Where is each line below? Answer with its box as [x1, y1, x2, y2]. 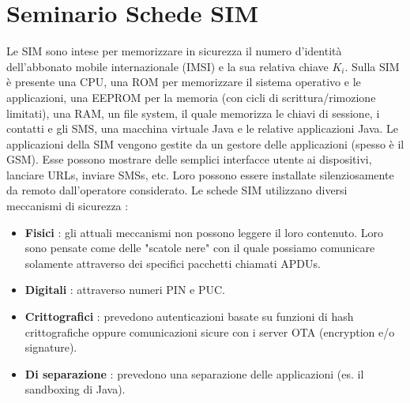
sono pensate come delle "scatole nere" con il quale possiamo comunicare [24, 239, 375, 256]
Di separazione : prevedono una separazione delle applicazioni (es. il [24, 365, 364, 382]
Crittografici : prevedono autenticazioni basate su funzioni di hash [24, 308, 354, 325]
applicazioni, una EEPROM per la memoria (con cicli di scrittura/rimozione [6, 89, 376, 105]
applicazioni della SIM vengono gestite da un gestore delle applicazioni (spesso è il [6, 135, 404, 152]
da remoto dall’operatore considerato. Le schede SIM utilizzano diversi [6, 182, 348, 198]
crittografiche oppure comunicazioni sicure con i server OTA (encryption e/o [24, 323, 395, 340]
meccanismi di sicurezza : [6, 198, 129, 214]
